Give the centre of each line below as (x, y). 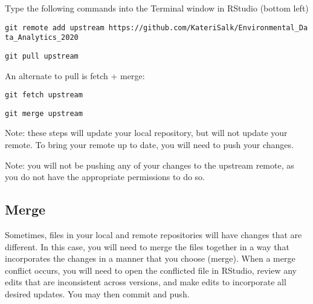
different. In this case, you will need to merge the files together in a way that (147, 246)
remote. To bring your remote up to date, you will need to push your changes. (149, 145)
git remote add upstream (55, 27)
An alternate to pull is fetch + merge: (75, 75)
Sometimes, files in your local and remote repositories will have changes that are (153, 235)
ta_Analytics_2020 (42, 38)
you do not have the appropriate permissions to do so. (105, 177)
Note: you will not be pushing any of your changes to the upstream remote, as (150, 165)
